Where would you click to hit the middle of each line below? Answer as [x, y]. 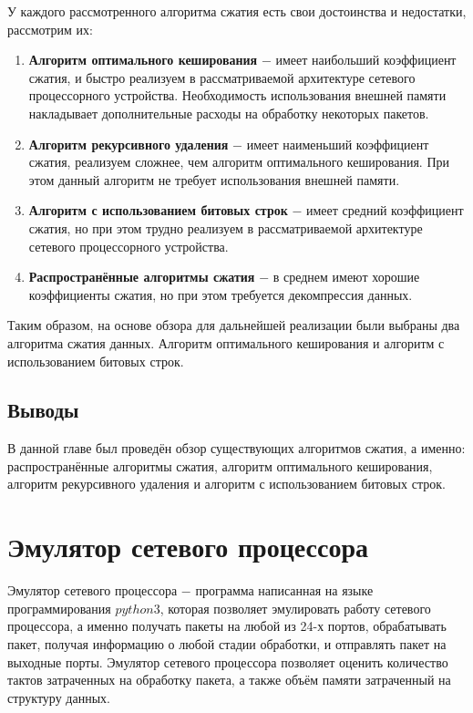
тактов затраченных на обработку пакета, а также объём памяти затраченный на [229, 680]
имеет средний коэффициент [385, 210]
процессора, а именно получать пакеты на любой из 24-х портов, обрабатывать [227, 626]
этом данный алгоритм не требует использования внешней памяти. [214, 179]
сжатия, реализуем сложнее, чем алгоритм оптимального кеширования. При [239, 162]
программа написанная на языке [284, 590]
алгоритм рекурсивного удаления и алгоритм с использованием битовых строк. [226, 484]
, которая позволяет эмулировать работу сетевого [295, 608]
